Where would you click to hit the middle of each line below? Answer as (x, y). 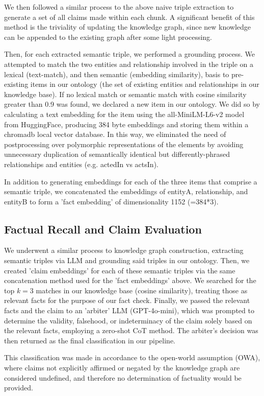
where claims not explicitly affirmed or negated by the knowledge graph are (122, 368)
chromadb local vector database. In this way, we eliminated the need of (115, 134)
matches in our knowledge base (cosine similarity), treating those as (142, 290)
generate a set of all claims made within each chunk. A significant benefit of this (129, 17)
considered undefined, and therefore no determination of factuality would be (123, 377)
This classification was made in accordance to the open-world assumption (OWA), (132, 357)
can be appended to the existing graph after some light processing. (108, 37)
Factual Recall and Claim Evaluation (103, 229)
